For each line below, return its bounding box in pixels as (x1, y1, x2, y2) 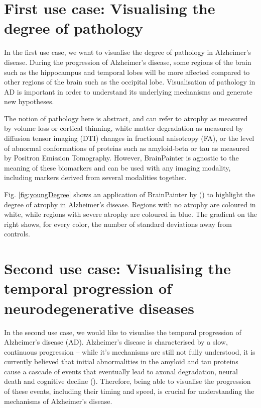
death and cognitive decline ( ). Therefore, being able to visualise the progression (4, 376, 251, 386)
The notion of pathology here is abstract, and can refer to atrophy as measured (4, 113, 248, 123)
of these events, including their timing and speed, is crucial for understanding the (4, 386, 254, 396)
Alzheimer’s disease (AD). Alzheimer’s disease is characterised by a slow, (4, 337, 228, 347)
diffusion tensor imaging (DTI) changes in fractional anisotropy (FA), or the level (4, 133, 254, 143)
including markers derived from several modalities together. (4, 172, 187, 183)
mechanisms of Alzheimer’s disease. (4, 395, 112, 406)
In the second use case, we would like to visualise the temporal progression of (4, 327, 241, 337)
